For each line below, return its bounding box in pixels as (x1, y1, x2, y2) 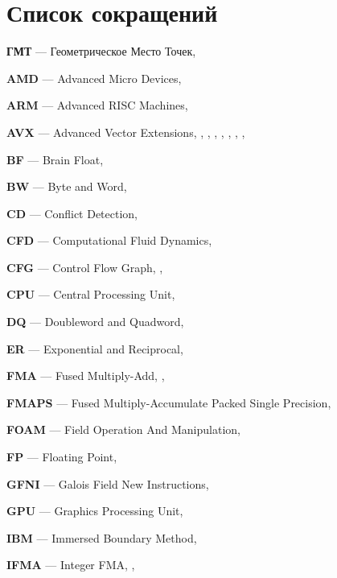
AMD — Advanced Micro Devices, (6, 69, 182, 86)
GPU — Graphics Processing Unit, (6, 502, 183, 519)
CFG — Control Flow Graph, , (6, 258, 163, 275)
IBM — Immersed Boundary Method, (6, 529, 197, 546)
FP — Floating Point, (6, 448, 117, 465)
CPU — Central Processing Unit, (6, 286, 175, 303)
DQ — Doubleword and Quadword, (6, 313, 184, 330)
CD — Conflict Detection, (6, 204, 138, 221)
